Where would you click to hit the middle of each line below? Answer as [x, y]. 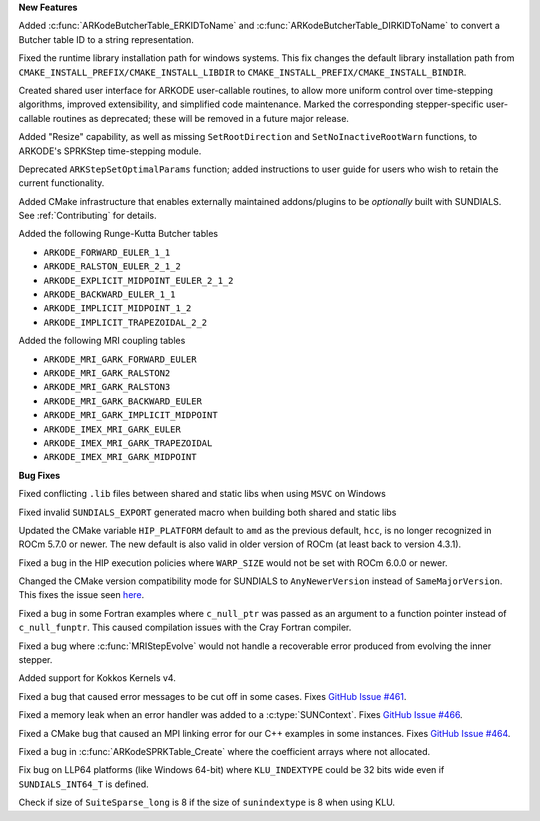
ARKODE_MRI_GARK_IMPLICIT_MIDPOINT [131, 415]
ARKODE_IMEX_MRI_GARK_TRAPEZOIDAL [128, 443]
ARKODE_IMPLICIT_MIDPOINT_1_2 [117, 308]
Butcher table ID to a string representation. [106, 39]
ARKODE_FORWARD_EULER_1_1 [107, 252]
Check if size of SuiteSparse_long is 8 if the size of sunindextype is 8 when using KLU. [206, 802]
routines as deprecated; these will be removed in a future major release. [201, 118]
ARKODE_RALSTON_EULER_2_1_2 [112, 266]
